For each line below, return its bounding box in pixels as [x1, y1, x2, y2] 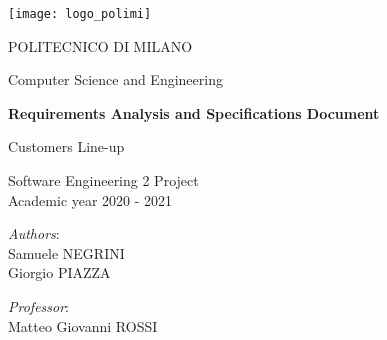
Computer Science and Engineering [8, 69, 223, 90]
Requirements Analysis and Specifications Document [8, 102, 380, 123]
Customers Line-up [8, 136, 125, 157]
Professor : [8, 296, 69, 316]
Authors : [8, 223, 60, 244]
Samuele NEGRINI [8, 242, 125, 263]
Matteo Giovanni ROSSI [8, 315, 158, 336]
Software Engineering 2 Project [8, 170, 199, 191]
